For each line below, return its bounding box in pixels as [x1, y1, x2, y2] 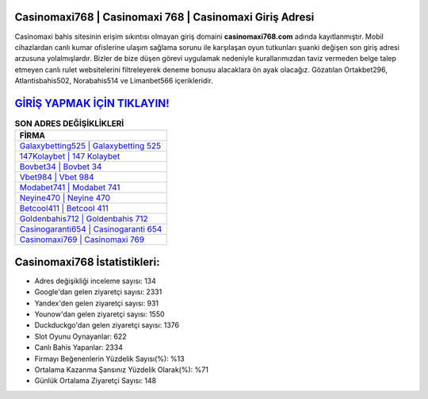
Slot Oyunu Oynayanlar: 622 [34, 332, 127, 341]
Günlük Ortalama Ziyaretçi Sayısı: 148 [34, 376, 157, 386]
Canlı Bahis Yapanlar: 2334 [34, 343, 123, 352]
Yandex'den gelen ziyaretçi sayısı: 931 [34, 298, 159, 308]
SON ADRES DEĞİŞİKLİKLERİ [14, 118, 124, 129]
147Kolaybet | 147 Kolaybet [19, 151, 120, 162]
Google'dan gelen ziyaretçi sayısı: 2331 [34, 287, 162, 297]
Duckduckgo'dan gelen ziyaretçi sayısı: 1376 [34, 320, 180, 330]
